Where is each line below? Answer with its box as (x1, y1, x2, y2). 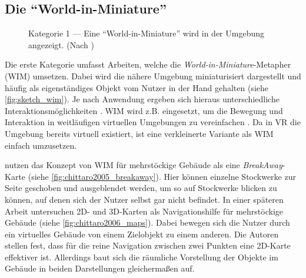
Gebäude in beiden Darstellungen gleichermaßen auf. (5, 262, 195, 274)
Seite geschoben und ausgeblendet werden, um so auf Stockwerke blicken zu (5, 182, 277, 194)
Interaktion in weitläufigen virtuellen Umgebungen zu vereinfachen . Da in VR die (5, 116, 301, 128)
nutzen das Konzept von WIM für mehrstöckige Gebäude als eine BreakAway (5, 159, 282, 171)
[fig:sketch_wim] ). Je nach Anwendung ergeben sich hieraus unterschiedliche (5, 93, 280, 105)
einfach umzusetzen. (5, 139, 77, 151)
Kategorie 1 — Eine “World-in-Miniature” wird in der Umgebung (28, 27, 264, 39)
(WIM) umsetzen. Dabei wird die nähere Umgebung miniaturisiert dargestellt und (5, 69, 301, 82)
